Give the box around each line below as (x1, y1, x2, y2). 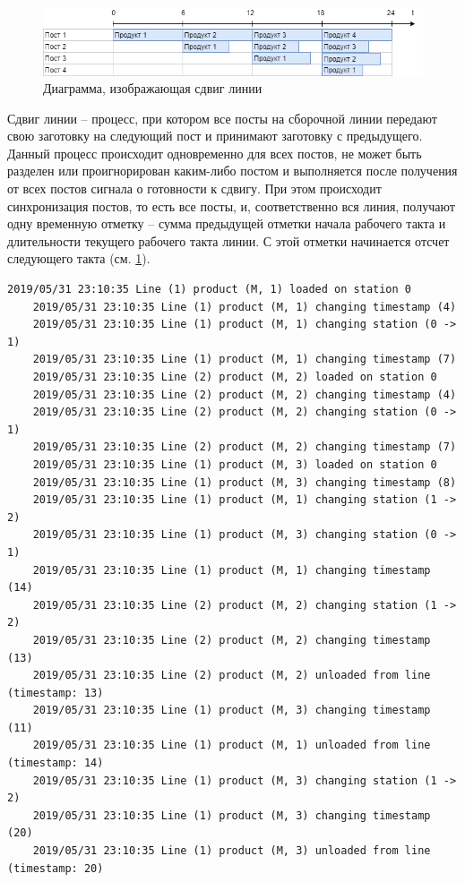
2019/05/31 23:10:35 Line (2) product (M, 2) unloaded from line (32, 669, 431, 682)
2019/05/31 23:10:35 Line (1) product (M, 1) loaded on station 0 (7, 283, 412, 296)
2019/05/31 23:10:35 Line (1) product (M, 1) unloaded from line (32, 739, 431, 752)
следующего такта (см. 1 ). (7, 249, 151, 268)
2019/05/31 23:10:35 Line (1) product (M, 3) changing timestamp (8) (32, 475, 457, 489)
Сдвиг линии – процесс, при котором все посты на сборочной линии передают (7, 108, 437, 127)
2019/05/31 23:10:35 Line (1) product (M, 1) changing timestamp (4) (32, 300, 457, 313)
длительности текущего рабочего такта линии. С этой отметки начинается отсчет (7, 231, 450, 250)
